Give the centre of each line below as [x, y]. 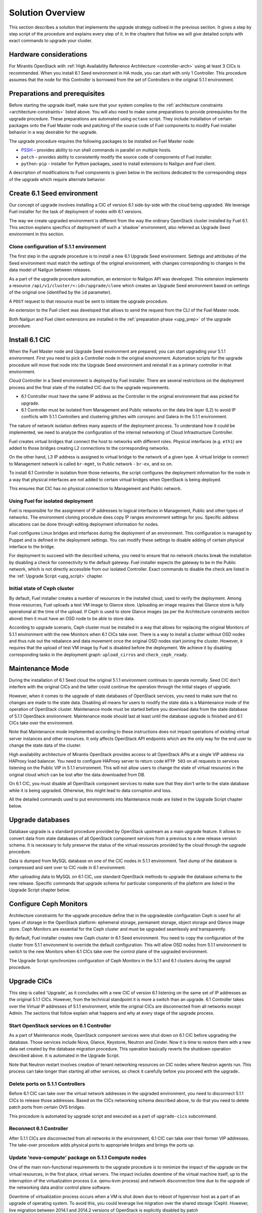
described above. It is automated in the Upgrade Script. [64, 1056]
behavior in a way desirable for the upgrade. [53, 132]
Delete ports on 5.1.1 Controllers [47, 1083]
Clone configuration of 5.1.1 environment [57, 246]
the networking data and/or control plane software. [60, 1188]
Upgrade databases [40, 820]
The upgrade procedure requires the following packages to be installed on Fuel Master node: [102, 141]
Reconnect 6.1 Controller [39, 1129]
